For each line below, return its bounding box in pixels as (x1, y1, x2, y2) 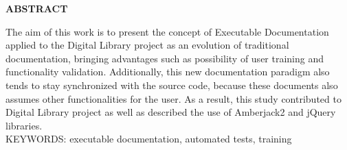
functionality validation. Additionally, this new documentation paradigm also (5, 64, 330, 79)
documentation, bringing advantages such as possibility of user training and (5, 51, 324, 65)
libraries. (5, 118, 43, 132)
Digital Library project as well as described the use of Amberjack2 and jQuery (5, 105, 336, 119)
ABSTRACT (5, 1, 68, 15)
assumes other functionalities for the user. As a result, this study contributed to (5, 91, 342, 105)
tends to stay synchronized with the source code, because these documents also (5, 77, 338, 92)
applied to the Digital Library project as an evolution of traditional (5, 38, 289, 52)
